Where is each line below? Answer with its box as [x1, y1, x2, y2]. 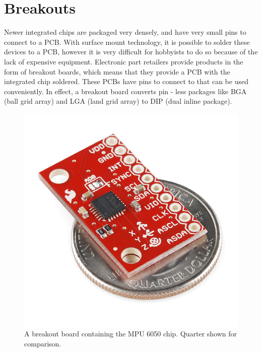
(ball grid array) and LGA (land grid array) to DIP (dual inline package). [4, 96, 232, 106]
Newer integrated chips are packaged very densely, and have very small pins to [4, 27, 246, 37]
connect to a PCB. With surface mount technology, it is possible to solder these [4, 36, 250, 47]
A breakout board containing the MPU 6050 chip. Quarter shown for [24, 328, 237, 339]
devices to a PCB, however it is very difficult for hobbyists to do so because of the [4, 46, 258, 57]
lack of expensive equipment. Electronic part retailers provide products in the [4, 56, 243, 66]
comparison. [24, 338, 61, 349]
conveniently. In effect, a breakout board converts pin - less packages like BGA [4, 86, 247, 96]
